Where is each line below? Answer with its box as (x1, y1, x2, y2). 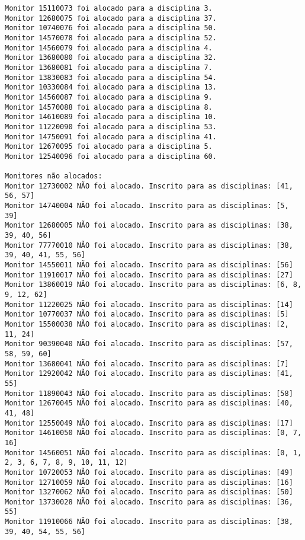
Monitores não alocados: (5, 172, 102, 181)
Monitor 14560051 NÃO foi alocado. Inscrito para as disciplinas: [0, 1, (5, 448, 302, 457)
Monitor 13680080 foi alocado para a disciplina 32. (5, 53, 217, 62)
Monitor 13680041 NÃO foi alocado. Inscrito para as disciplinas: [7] (5, 359, 289, 368)
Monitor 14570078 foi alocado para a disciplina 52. (5, 33, 217, 42)
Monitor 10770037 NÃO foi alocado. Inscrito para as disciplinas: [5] (5, 310, 289, 319)
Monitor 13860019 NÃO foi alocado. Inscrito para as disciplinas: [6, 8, (5, 280, 302, 289)
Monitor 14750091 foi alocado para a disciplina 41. (5, 132, 217, 141)
